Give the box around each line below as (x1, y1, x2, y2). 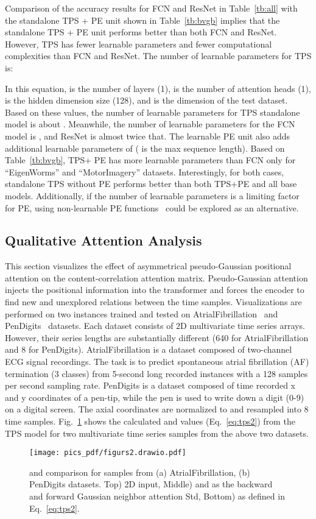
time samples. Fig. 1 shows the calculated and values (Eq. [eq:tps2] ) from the (5, 415, 295, 428)
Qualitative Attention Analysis (5, 231, 202, 250)
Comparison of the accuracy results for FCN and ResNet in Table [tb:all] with (5, 2, 298, 14)
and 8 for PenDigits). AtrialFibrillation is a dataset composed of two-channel (5, 343, 292, 356)
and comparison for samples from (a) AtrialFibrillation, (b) (29, 465, 250, 478)
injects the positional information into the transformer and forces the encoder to (5, 283, 304, 296)
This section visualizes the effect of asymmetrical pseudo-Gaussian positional (5, 259, 292, 272)
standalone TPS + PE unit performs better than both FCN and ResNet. (5, 26, 277, 38)
